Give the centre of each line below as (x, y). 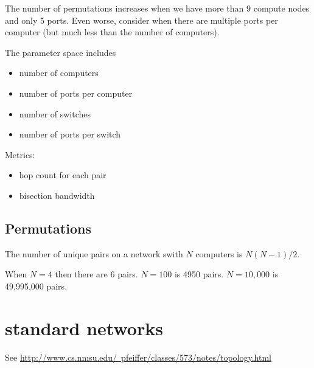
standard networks (84, 328)
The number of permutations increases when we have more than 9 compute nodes (157, 8)
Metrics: (20, 154)
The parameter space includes (61, 52)
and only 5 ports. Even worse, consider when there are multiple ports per (141, 20)
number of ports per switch (70, 134)
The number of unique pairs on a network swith (94, 253)
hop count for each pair (63, 175)
